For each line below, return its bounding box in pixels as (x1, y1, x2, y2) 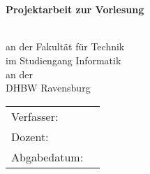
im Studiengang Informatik (6, 52, 121, 67)
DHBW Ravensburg (6, 80, 91, 95)
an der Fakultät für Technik (6, 39, 125, 54)
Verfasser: (11, 108, 59, 124)
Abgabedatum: (11, 148, 84, 165)
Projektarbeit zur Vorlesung (6, 2, 144, 17)
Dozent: (11, 128, 49, 145)
